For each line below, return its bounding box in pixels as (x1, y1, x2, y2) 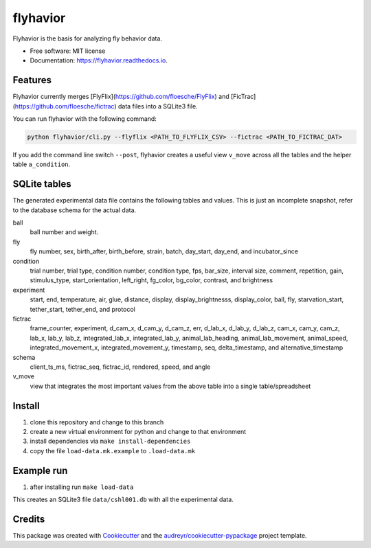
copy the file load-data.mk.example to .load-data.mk (30, 446, 196, 455)
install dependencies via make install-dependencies (30, 437, 191, 446)
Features (12, 74, 52, 86)
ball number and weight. (30, 228, 99, 236)
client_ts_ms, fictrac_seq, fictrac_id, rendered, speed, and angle (30, 363, 211, 371)
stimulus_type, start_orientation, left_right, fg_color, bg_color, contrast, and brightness (30, 276, 273, 284)
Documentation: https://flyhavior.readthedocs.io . (30, 56, 168, 65)
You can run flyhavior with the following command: (12, 115, 157, 123)
